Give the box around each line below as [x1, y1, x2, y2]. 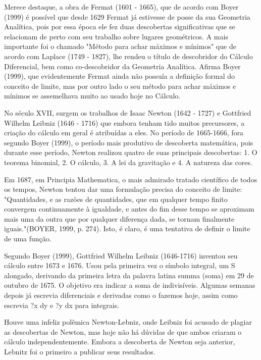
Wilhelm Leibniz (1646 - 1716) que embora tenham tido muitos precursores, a [4, 117, 245, 128]
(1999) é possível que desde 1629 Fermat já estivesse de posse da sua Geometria [4, 11, 250, 22]
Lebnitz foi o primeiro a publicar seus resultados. [4, 346, 155, 356]
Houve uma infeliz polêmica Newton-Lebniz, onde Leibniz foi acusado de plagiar [4, 317, 252, 327]
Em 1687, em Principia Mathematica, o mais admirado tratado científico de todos [4, 174, 257, 184]
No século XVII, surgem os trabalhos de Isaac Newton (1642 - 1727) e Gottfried [4, 107, 251, 118]
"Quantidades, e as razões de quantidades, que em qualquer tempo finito [4, 193, 228, 204]
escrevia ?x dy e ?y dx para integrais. [4, 299, 120, 310]
